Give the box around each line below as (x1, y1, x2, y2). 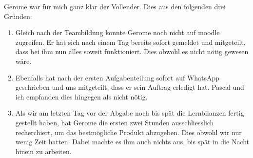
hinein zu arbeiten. (15, 146, 72, 156)
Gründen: (4, 11, 32, 21)
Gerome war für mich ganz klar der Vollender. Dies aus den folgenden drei (4, 1, 226, 11)
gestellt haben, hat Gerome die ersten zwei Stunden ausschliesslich (15, 117, 214, 127)
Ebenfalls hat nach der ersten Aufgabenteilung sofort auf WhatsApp (15, 72, 220, 82)
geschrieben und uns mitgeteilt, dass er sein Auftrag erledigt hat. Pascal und (15, 82, 244, 92)
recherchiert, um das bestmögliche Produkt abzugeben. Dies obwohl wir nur (15, 127, 242, 137)
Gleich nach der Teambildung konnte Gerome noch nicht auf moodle (15, 27, 220, 38)
